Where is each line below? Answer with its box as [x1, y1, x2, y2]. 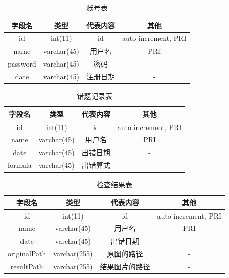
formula [8, 160, 32, 170]
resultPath [10, 261, 43, 271]
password [8, 58, 36, 69]
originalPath [8, 248, 47, 259]
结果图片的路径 [100, 261, 150, 271]
